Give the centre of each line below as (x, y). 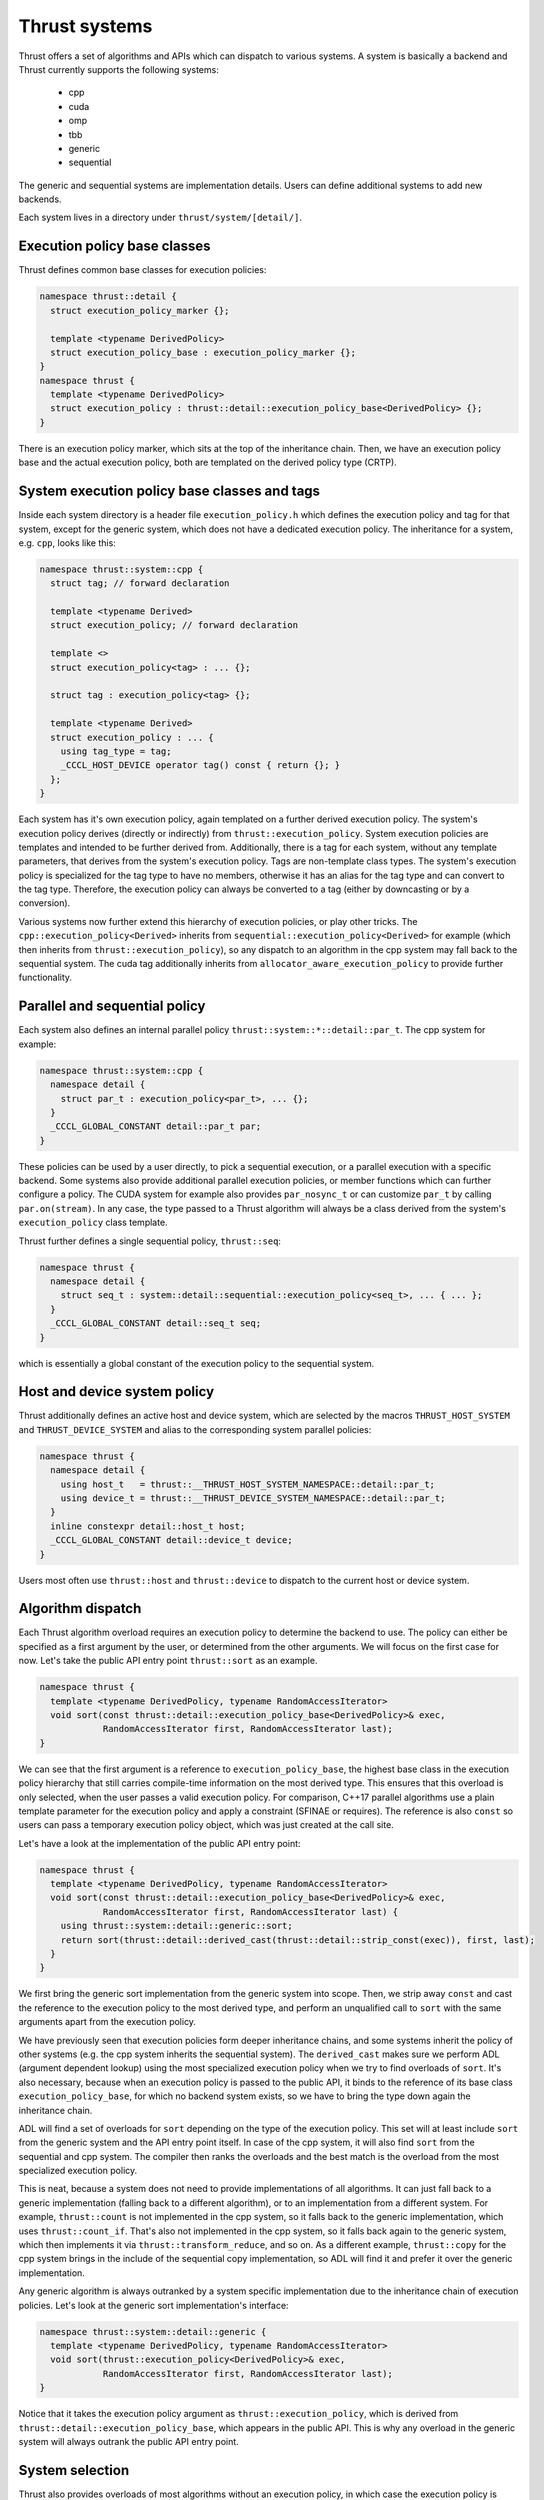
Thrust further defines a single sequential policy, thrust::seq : (150, 1241)
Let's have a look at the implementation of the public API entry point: (159, 1843)
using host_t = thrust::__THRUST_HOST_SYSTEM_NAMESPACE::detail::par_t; (247, 1484)
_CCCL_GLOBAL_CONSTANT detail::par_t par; (156, 1126)
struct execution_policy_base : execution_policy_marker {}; (203, 352)
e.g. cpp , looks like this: (67, 542)
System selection (74, 2470)
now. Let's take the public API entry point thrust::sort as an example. (168, 1661)
